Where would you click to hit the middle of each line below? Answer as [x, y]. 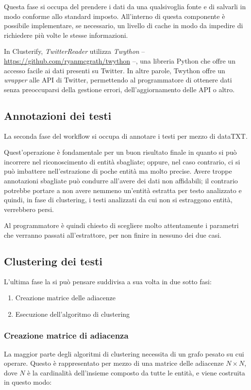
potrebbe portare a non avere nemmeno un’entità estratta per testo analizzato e [123, 190]
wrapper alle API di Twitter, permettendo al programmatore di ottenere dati [118, 80]
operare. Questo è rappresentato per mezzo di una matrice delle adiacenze [114, 363]
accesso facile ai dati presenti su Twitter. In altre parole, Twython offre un [115, 70]
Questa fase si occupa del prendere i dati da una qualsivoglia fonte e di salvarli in [125, 6]
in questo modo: [28, 382]
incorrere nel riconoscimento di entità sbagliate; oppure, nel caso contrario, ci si [122, 161]
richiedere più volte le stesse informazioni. [66, 35]
